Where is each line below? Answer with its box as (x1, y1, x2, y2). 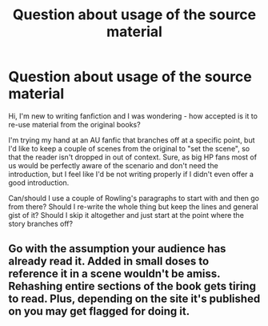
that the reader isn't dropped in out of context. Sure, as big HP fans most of (8, 152, 258, 162)
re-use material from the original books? (8, 119, 142, 129)
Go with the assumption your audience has (8, 242, 226, 256)
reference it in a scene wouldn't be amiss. (8, 267, 221, 281)
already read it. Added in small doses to (8, 255, 210, 268)
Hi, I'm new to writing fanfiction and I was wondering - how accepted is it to (8, 111, 258, 121)
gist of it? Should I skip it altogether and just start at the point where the (8, 210, 244, 219)
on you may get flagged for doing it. (8, 304, 190, 318)
